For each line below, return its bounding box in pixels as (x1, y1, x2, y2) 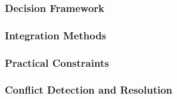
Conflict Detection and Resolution (5, 82, 173, 97)
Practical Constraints (5, 55, 109, 70)
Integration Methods (5, 27, 107, 42)
